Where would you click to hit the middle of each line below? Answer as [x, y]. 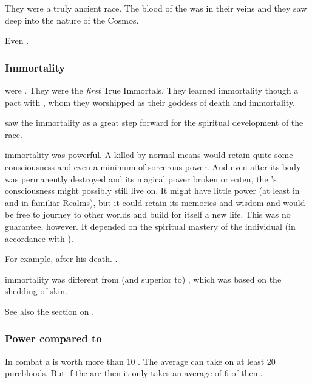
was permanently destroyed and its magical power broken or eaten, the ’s [141, 178]
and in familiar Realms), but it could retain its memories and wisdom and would [155, 202]
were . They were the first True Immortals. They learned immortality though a [152, 90]
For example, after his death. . [61, 259]
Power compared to [53, 338]
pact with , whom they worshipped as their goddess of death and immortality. [150, 102]
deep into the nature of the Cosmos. [72, 20]
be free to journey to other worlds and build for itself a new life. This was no [148, 214]
